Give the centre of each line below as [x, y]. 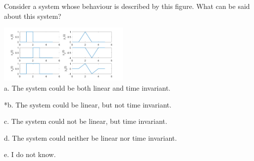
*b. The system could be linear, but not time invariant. [88, 104]
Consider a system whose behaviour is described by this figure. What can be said [127, 6]
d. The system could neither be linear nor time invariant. [91, 137]
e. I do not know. [30, 154]
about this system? [33, 16]
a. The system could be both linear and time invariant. [87, 88]
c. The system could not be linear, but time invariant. [86, 121]
